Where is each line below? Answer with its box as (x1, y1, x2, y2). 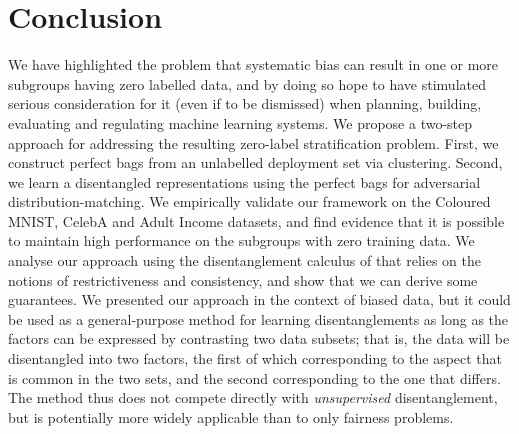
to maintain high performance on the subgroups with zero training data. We (8, 230, 475, 251)
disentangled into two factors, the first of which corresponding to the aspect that (8, 348, 503, 369)
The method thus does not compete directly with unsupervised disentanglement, (8, 387, 498, 408)
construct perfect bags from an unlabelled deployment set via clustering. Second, (8, 152, 503, 173)
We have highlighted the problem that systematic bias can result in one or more (8, 54, 499, 75)
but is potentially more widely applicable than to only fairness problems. (8, 406, 454, 427)
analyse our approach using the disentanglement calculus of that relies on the (8, 250, 482, 271)
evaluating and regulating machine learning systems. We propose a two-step (8, 112, 473, 133)
